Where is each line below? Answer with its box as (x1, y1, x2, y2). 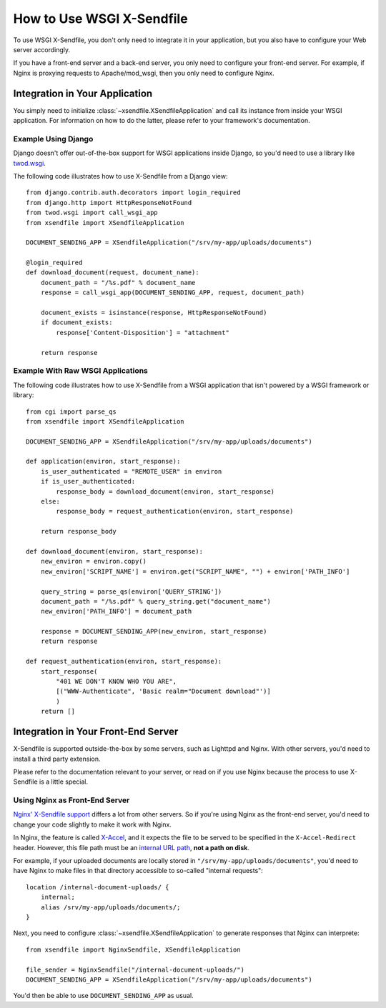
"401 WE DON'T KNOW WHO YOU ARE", (56, 677, 177, 686)
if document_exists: (40, 319, 113, 326)
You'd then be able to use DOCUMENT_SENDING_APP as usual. (13, 992, 194, 1000)
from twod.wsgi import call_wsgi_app (26, 209, 159, 217)
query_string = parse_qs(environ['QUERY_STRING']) (40, 587, 222, 596)
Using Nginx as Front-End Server (13, 795, 130, 805)
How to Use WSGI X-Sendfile (13, 11, 189, 26)
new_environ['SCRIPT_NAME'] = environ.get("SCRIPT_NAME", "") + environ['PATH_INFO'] (40, 567, 350, 575)
